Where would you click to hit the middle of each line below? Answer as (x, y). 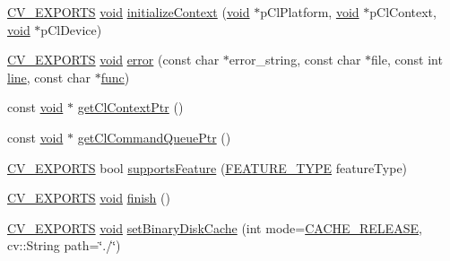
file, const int (407, 60)
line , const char (49, 77)
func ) (115, 77)
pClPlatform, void (310, 12)
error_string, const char (295, 60)
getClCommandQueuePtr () (154, 137)
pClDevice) (71, 29)
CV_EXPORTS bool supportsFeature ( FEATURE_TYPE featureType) (208, 167)
